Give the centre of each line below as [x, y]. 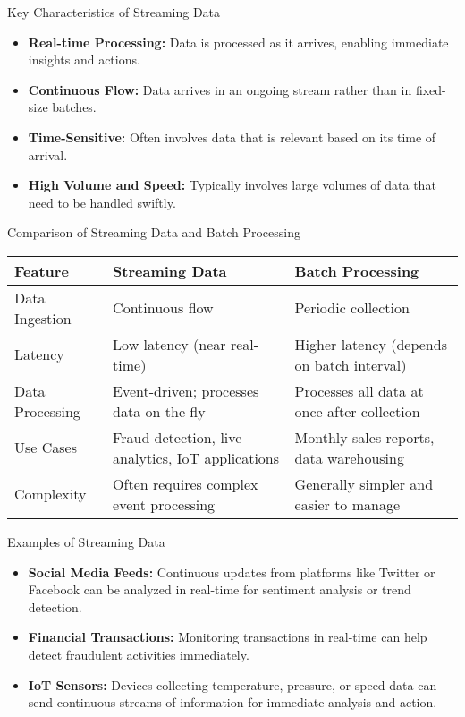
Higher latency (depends [371, 344]
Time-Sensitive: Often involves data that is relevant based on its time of [232, 137]
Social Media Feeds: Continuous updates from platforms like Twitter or [232, 572]
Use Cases [46, 448]
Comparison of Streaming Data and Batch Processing [154, 232]
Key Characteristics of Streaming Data [114, 12]
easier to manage [347, 504]
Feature [42, 270]
